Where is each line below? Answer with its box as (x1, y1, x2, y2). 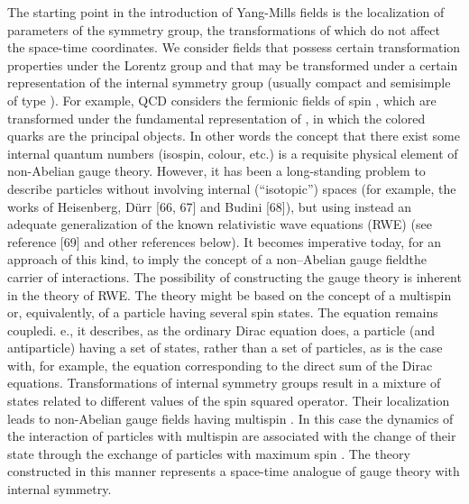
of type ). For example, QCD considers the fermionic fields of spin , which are (7, 90, 437, 109)
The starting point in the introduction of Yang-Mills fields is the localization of (7, 3, 445, 21)
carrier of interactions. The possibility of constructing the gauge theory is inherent (7, 267, 462, 286)
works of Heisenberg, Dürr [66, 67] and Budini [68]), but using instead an (7, 197, 412, 215)
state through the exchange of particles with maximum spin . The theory (7, 444, 410, 463)
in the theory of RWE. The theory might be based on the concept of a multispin (7, 285, 452, 304)
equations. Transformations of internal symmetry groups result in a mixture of (7, 373, 441, 392)
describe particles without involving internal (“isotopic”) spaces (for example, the (7, 179, 456, 197)
